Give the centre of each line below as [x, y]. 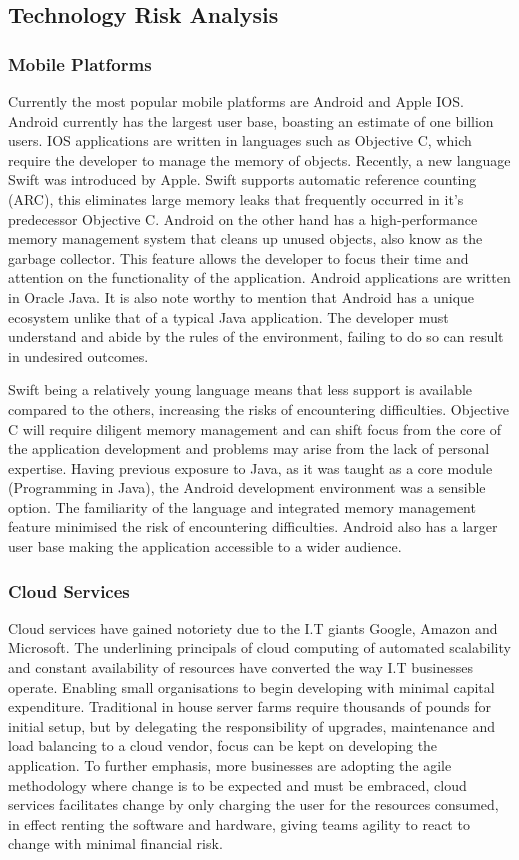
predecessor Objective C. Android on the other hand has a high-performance [243, 218]
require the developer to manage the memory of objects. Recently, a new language [259, 159]
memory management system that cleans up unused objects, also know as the [245, 238]
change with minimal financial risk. [115, 843]
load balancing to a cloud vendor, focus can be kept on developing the [223, 745]
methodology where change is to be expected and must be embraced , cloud [237, 784]
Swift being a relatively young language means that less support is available [240, 389]
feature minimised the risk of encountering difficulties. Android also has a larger [253, 526]
